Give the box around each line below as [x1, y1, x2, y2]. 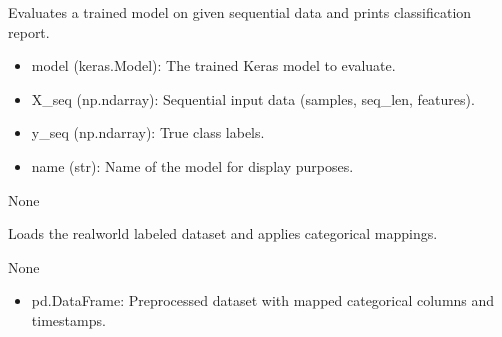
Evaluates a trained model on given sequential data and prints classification [8, 2, 472, 22]
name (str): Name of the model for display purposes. [31, 155, 354, 176]
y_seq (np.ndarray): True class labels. [31, 122, 265, 143]
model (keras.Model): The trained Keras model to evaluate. [31, 55, 396, 76]
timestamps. [31, 309, 106, 330]
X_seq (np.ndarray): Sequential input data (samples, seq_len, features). [31, 88, 475, 109]
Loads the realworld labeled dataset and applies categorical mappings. [8, 223, 438, 244]
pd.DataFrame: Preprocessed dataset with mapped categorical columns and [31, 290, 495, 311]
